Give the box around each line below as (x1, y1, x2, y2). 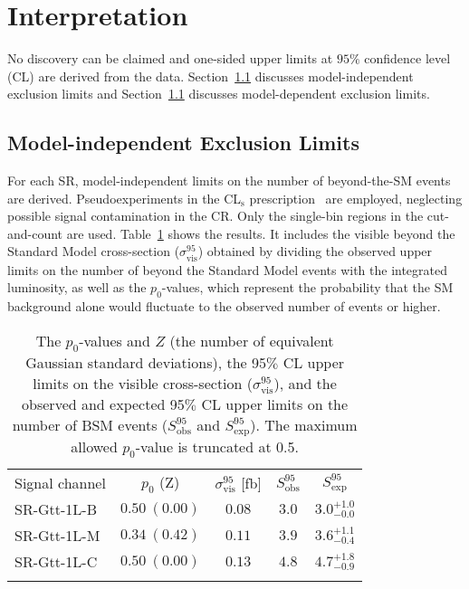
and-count (7, 223, 63, 242)
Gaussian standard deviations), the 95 (25, 351, 266, 373)
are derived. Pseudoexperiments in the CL (7, 188, 242, 207)
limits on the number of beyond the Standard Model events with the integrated (7, 260, 448, 279)
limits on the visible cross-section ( (33, 372, 254, 394)
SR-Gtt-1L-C (14, 551, 98, 573)
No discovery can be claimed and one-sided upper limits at (7, 49, 333, 68)
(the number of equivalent (169, 329, 334, 351)
